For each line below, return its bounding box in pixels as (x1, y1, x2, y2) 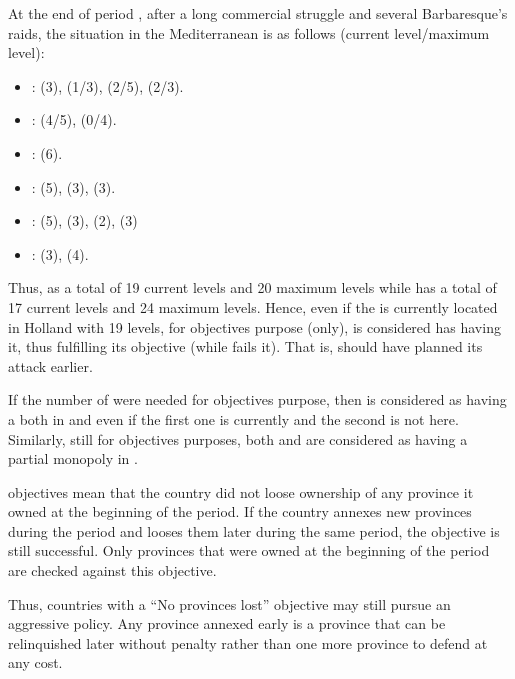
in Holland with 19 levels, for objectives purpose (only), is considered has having (8, 316, 501, 337)
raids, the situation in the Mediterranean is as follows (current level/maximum (8, 22, 490, 43)
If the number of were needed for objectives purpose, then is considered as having (8, 389, 507, 410)
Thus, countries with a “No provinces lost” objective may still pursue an (8, 593, 451, 614)
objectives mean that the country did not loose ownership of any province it (8, 481, 474, 502)
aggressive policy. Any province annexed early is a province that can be (8, 613, 446, 634)
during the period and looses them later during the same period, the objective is (8, 520, 500, 541)
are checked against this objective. (8, 560, 217, 581)
